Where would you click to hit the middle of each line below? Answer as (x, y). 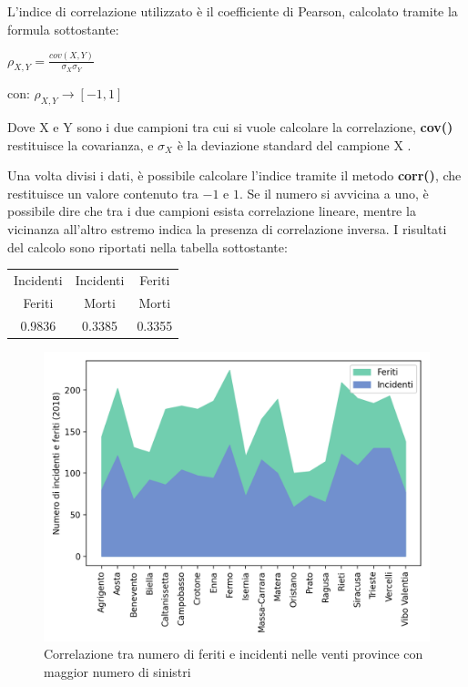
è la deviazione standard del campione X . (294, 144)
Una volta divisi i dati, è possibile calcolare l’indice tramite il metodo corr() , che (234, 175)
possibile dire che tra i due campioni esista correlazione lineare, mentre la (212, 211)
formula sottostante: (63, 29)
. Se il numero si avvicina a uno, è (334, 193)
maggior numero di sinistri (117, 671)
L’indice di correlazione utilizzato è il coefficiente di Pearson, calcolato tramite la (233, 11)
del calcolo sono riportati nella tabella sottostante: (148, 246)
